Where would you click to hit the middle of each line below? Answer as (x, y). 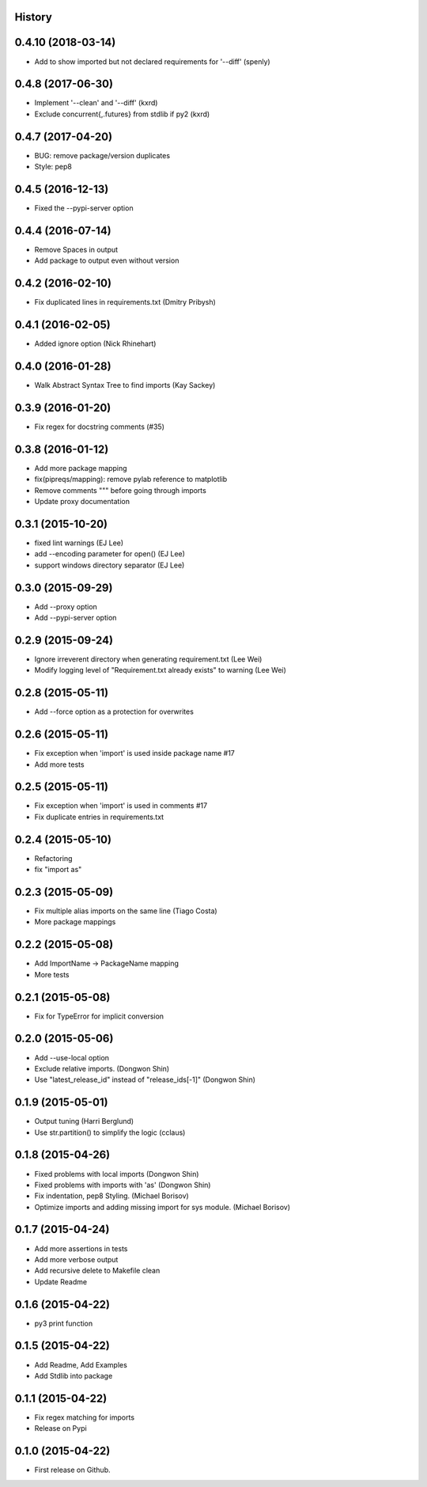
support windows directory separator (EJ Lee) (110, 565)
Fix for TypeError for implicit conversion (99, 1016)
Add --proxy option (66, 606)
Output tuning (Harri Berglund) (84, 1121)
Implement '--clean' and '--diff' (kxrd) (96, 103)
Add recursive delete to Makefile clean (97, 1271)
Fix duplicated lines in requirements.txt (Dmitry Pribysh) (125, 302)
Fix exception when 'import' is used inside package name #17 (134, 753)
